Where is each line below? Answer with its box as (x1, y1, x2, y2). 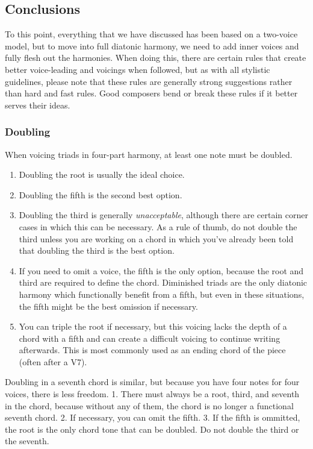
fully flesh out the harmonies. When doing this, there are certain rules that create (5, 51, 306, 64)
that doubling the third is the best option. (19, 244, 175, 257)
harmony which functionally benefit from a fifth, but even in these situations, (19, 287, 305, 300)
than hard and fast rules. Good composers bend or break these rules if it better (5, 87, 298, 99)
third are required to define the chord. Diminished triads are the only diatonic (19, 276, 308, 289)
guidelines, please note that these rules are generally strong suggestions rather (5, 75, 293, 87)
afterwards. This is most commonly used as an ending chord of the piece (19, 344, 286, 356)
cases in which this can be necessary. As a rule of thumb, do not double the (19, 220, 297, 233)
